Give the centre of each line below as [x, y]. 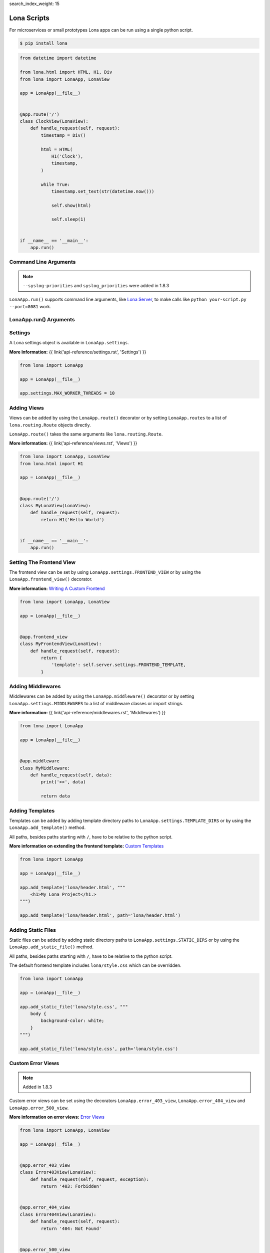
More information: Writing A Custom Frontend [57, 588]
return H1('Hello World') [72, 519]
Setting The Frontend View [42, 562]
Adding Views [27, 407]
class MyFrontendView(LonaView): [61, 644]
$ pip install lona [43, 43]
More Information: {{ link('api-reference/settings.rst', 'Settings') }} [78, 352]
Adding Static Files [32, 930]
